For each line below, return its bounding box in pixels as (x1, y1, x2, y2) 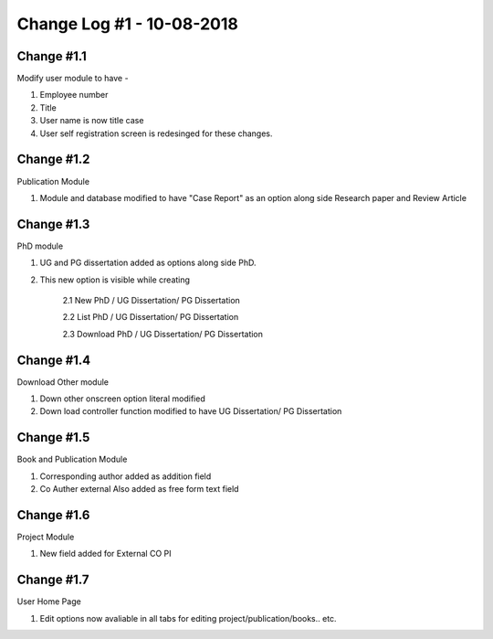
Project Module (16, 531, 75, 543)
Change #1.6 (16, 507, 90, 523)
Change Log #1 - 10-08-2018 (16, 14, 239, 34)
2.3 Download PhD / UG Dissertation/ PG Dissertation (62, 328, 264, 339)
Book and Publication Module (16, 453, 128, 465)
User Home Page (16, 596, 81, 607)
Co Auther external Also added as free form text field (39, 484, 239, 495)
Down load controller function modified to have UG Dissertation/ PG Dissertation (39, 406, 342, 417)
